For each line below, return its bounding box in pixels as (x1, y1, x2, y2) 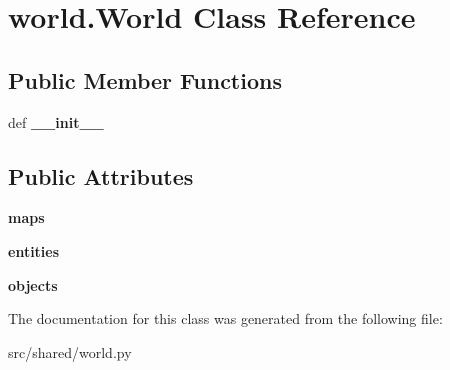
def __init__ (8, 111, 104, 132)
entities (8, 240, 60, 261)
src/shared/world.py (8, 341, 132, 362)
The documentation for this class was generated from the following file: (8, 308, 443, 329)
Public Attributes (8, 160, 194, 191)
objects (8, 274, 58, 295)
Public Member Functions (8, 64, 282, 95)
